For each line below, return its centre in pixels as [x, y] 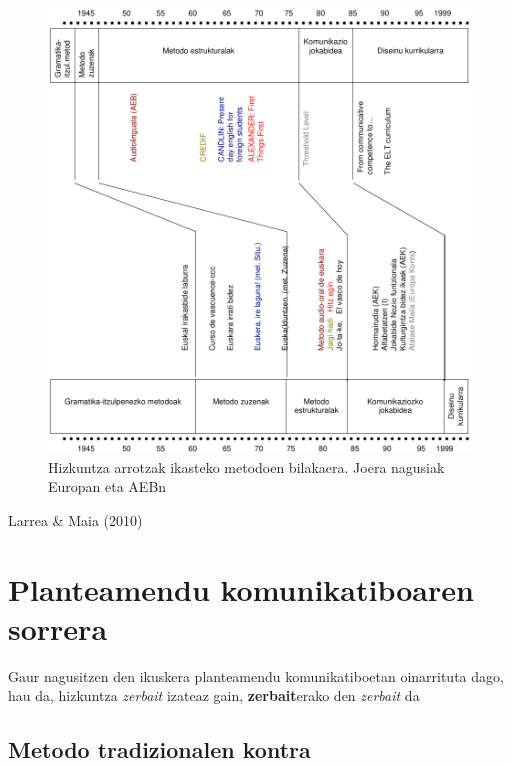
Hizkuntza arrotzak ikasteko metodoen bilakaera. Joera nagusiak [246, 466]
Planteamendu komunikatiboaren [241, 588]
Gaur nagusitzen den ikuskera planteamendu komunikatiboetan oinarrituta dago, [256, 675]
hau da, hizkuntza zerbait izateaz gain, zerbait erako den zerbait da [214, 695]
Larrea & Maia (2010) [75, 519]
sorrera [58, 627]
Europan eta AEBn [107, 486]
